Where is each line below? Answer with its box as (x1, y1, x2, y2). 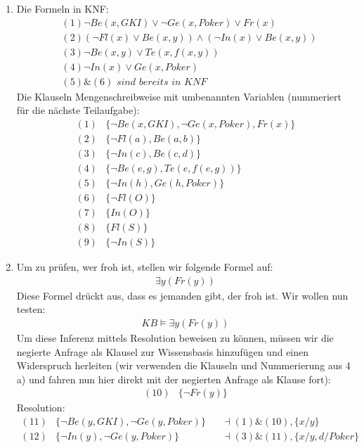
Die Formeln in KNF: (16, 1, 109, 15)
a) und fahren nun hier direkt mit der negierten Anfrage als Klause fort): (16, 371, 331, 386)
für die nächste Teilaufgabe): (16, 103, 140, 117)
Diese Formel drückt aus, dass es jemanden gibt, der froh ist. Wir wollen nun (16, 288, 349, 302)
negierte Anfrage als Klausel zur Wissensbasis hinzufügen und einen (16, 344, 309, 359)
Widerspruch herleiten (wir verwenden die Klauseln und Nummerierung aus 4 (16, 358, 351, 373)
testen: (16, 302, 46, 316)
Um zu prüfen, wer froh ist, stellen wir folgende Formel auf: (16, 260, 273, 274)
